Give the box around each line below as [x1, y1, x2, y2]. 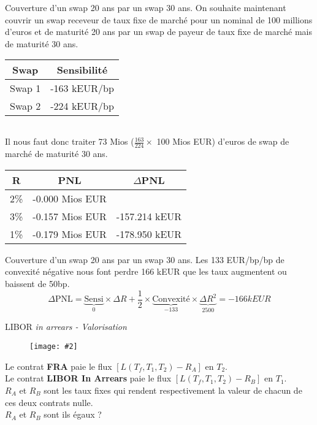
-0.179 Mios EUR [32, 226, 107, 241]
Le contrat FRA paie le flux [5, 359, 112, 372]
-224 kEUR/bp [50, 99, 114, 113]
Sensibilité [56, 63, 108, 77]
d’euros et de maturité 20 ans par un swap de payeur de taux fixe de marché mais [5, 25, 312, 38]
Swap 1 [10, 81, 41, 96]
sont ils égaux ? [44, 408, 102, 421]
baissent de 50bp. [5, 277, 70, 289]
